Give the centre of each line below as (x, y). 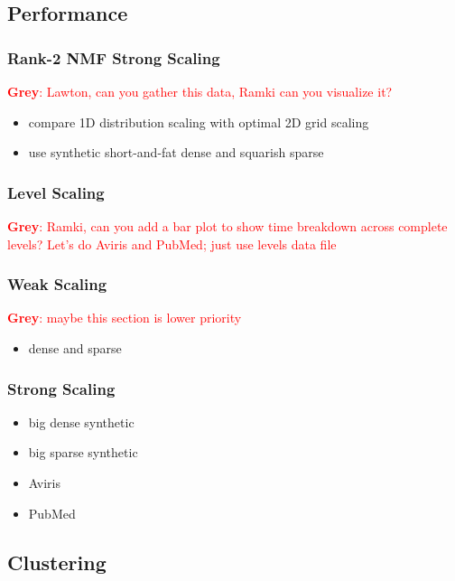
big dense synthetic (81, 422)
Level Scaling (56, 192)
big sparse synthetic (83, 452)
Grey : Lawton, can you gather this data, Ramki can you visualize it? (200, 91)
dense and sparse (75, 348)
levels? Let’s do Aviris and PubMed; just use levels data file (172, 244)
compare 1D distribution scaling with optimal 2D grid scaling (199, 122)
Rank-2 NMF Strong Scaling (114, 57)
